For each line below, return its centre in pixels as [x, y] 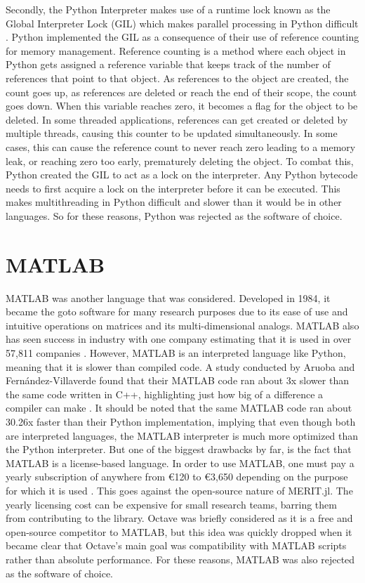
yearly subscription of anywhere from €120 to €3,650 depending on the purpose [177, 477]
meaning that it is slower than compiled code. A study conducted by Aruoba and [180, 366]
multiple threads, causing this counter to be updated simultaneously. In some [172, 133]
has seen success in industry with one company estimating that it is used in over [179, 339]
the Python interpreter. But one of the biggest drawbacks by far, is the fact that [179, 449]
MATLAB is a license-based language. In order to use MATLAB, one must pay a [180, 463]
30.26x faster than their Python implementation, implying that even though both [181, 421]
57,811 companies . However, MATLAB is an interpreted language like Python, [176, 353]
